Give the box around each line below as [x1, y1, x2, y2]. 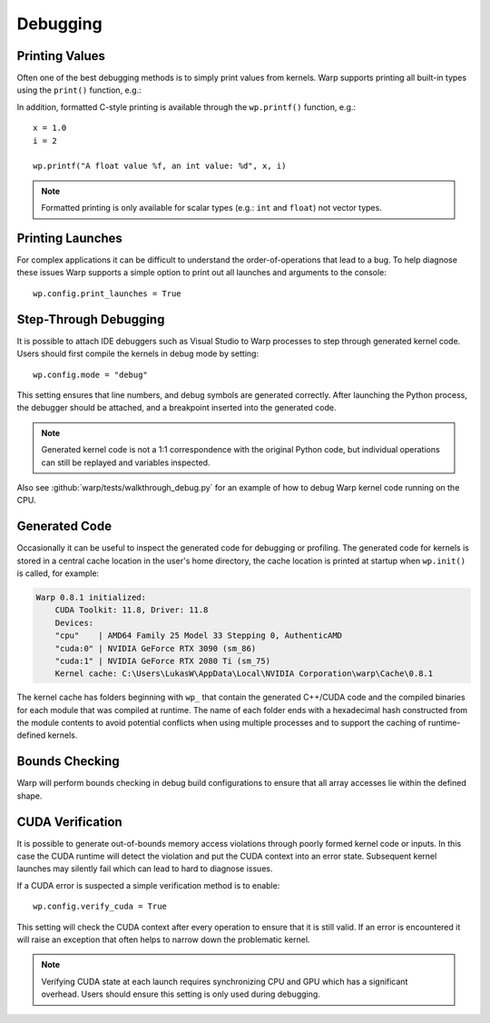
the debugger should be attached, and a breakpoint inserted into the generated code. [16, 402, 337, 413]
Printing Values [16, 48, 106, 64]
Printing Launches [16, 231, 122, 245]
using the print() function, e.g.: [16, 84, 142, 95]
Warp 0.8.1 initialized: [35, 591, 147, 602]
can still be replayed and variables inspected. [41, 457, 211, 468]
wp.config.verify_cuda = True [33, 901, 168, 912]
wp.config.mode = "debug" [33, 369, 149, 380]
